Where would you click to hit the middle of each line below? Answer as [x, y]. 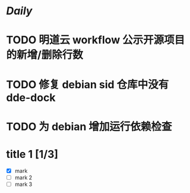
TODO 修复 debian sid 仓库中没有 [88, 84]
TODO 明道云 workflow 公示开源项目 [96, 40]
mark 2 [23, 178]
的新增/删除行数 [45, 55]
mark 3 [23, 184]
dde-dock [31, 97]
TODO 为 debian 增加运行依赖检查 [89, 127]
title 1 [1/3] [32, 154]
